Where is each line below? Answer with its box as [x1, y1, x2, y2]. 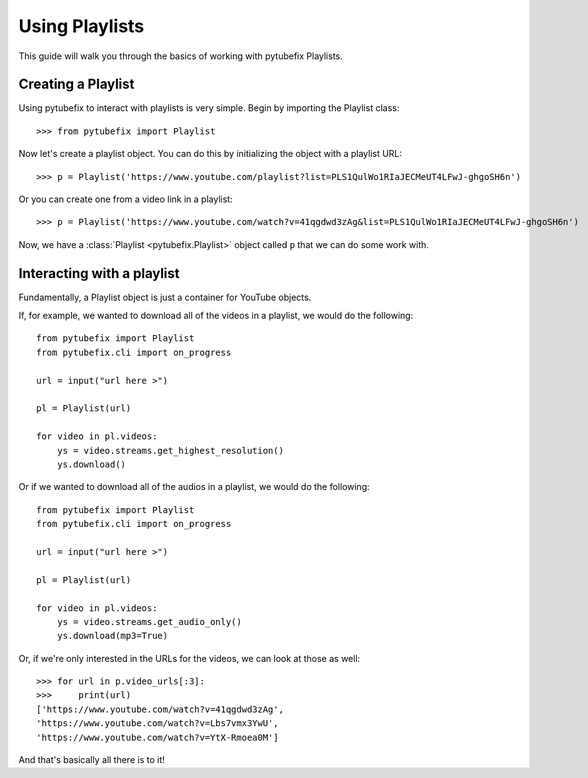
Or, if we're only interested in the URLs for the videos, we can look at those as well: [18, 652, 361, 664]
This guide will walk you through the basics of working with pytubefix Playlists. [18, 50, 344, 62]
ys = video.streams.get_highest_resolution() [56, 445, 285, 456]
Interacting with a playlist [18, 265, 180, 282]
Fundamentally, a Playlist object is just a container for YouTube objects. [18, 291, 312, 303]
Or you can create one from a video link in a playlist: [18, 193, 234, 205]
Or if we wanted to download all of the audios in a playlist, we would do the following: [18, 481, 370, 493]
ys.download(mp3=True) [56, 630, 169, 642]
